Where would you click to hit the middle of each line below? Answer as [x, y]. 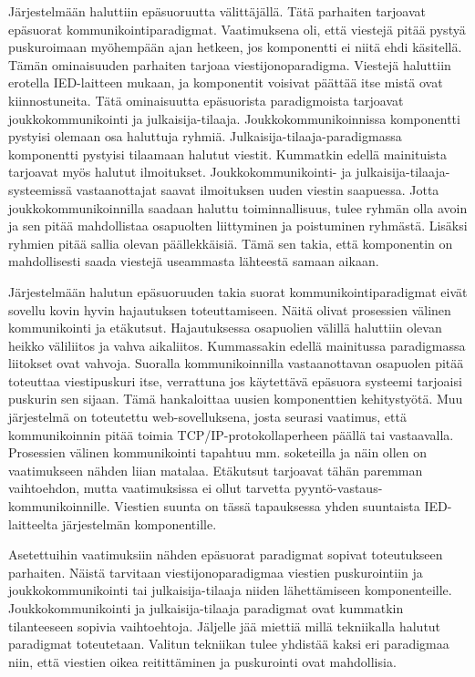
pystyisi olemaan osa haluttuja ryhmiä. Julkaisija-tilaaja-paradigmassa [205, 136]
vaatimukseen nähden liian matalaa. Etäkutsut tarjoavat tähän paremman [216, 470]
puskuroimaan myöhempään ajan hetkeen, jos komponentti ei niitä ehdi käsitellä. [235, 47]
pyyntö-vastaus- [339, 488]
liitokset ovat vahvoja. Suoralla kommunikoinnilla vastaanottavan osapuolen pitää [236, 363]
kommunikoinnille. [59, 506]
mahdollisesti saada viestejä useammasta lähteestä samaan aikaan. [194, 261]
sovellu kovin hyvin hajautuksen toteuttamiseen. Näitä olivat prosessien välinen [230, 309]
